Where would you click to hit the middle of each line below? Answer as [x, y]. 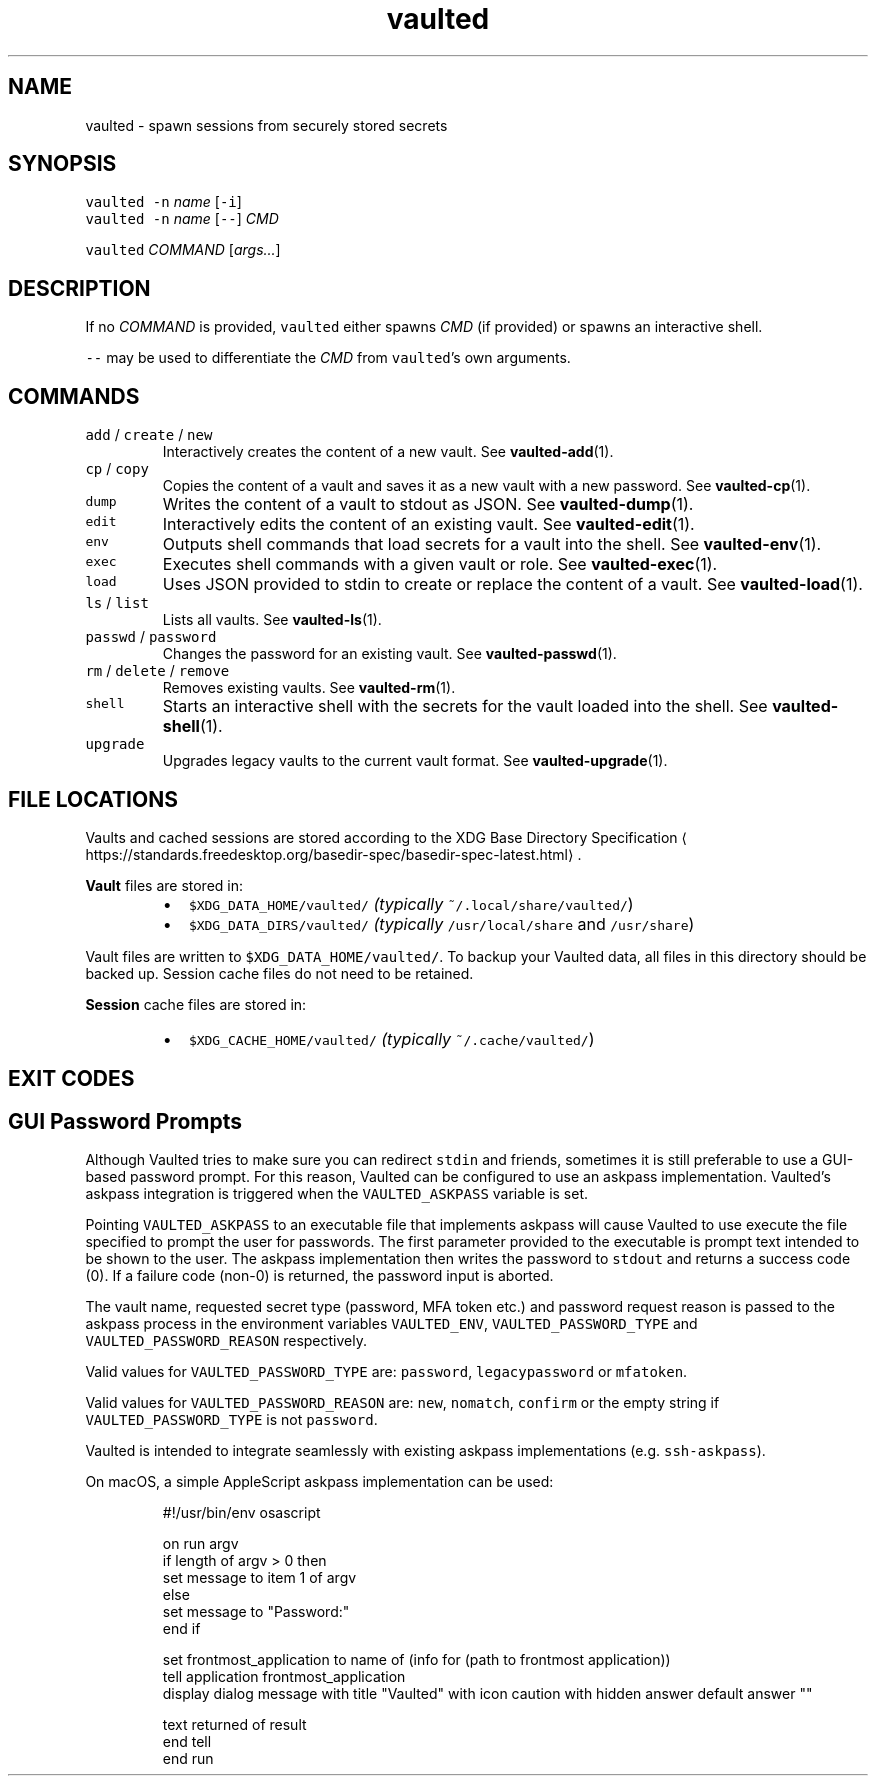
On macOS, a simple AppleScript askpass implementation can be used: [319, 1482]
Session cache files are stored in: [196, 1004]
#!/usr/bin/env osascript [241, 1513]
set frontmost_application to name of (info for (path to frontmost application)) [416, 1660]
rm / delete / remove [157, 671]
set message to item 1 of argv [259, 1578]
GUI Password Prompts [125, 1121]
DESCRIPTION [79, 288]
